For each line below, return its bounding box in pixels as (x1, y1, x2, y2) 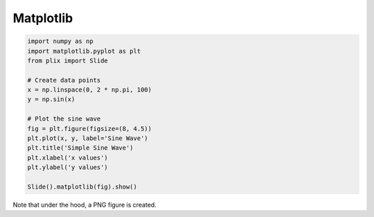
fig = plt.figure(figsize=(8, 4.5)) (27, 125, 152, 132)
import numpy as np (27, 37, 93, 45)
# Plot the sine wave (27, 115, 101, 123)
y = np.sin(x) (27, 96, 75, 103)
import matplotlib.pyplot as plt (27, 47, 141, 55)
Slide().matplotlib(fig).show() (27, 183, 138, 191)
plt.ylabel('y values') (27, 164, 109, 171)
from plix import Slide (27, 56, 109, 64)
